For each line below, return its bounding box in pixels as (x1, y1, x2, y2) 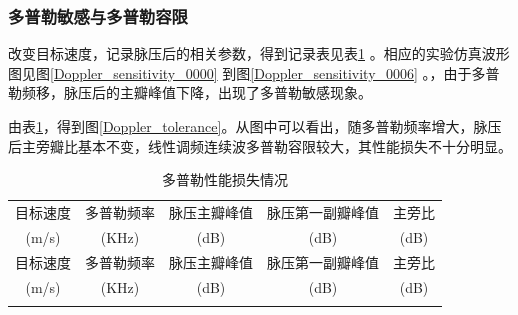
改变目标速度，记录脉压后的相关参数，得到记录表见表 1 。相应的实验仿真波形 (8, 43, 510, 64)
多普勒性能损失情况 (162, 169, 288, 190)
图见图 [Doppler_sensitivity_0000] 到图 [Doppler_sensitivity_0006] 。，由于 (8, 62, 472, 83)
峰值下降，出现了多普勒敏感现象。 (147, 82, 372, 103)
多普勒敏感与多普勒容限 (8, 3, 188, 28)
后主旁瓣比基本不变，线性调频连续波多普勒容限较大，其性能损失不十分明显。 (8, 135, 512, 156)
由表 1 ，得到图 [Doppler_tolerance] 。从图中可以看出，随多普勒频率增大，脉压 (8, 116, 502, 136)
